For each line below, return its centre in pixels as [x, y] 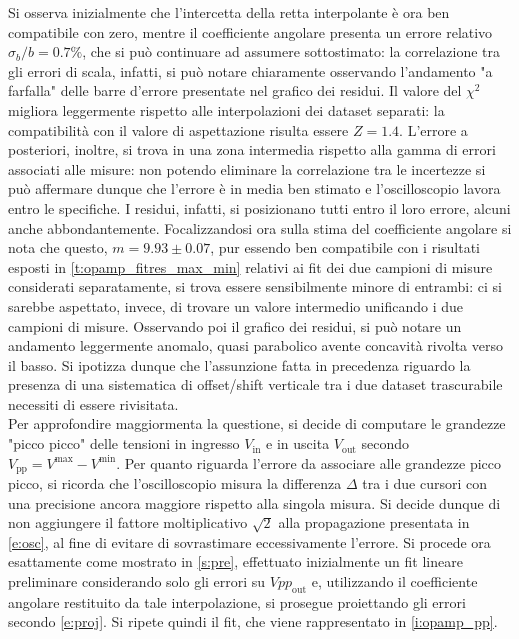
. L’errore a [433, 129]
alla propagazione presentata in [374, 522]
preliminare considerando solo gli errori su [137, 581]
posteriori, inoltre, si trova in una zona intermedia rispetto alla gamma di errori [252, 149]
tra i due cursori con [424, 483]
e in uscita [298, 443]
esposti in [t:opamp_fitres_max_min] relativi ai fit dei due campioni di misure [250, 266]
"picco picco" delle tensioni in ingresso [124, 443]
